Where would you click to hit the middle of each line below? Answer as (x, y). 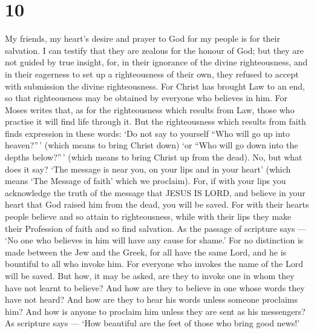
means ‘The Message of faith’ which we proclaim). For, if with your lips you (146, 181)
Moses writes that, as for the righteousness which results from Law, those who (150, 109)
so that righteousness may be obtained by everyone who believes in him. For (146, 98)
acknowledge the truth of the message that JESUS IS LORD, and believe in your (155, 192)
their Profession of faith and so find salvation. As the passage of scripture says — (156, 228)
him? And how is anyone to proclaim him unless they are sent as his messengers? (155, 311)
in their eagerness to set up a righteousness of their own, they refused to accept (152, 74)
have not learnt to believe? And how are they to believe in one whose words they (155, 287)
